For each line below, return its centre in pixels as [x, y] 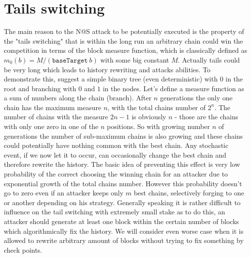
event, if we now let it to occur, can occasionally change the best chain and [115, 154]
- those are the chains [207, 117]
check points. [23, 250]
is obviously [149, 117]
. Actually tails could [209, 59]
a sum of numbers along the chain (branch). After [78, 98]
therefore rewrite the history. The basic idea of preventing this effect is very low [122, 164]
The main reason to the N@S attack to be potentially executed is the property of [124, 31]
